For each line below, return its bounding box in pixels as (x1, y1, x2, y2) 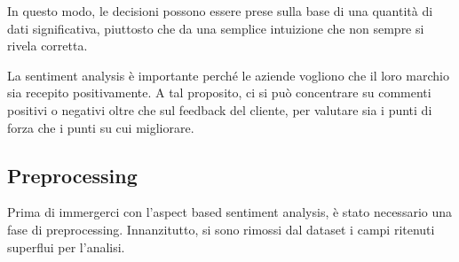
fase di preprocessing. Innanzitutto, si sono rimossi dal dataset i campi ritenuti (7, 220, 435, 238)
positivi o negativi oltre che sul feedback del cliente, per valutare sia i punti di (7, 100, 432, 119)
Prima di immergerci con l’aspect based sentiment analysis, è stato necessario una (7, 203, 453, 221)
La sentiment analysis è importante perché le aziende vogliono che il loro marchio (7, 65, 449, 84)
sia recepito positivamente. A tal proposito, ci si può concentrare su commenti (7, 83, 431, 102)
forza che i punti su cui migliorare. (7, 118, 194, 136)
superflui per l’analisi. (7, 237, 125, 256)
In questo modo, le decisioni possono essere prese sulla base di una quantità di (7, 2, 433, 19)
